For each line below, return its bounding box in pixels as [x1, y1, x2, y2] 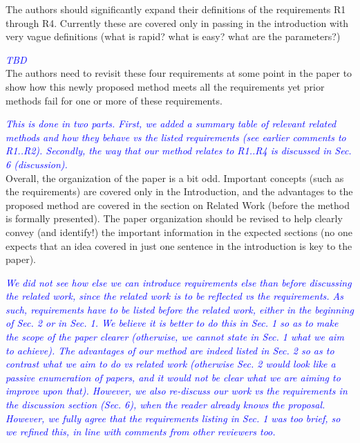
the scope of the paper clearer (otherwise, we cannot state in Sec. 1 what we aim [6, 329, 344, 344]
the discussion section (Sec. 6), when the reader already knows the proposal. [6, 397, 325, 412]
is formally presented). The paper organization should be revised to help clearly [6, 211, 343, 226]
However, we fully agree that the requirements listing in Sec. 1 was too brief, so [6, 410, 341, 425]
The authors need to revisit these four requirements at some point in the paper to [6, 66, 352, 80]
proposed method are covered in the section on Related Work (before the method [6, 197, 350, 212]
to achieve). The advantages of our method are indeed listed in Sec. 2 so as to [6, 343, 334, 357]
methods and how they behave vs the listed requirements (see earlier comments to [6, 129, 346, 144]
